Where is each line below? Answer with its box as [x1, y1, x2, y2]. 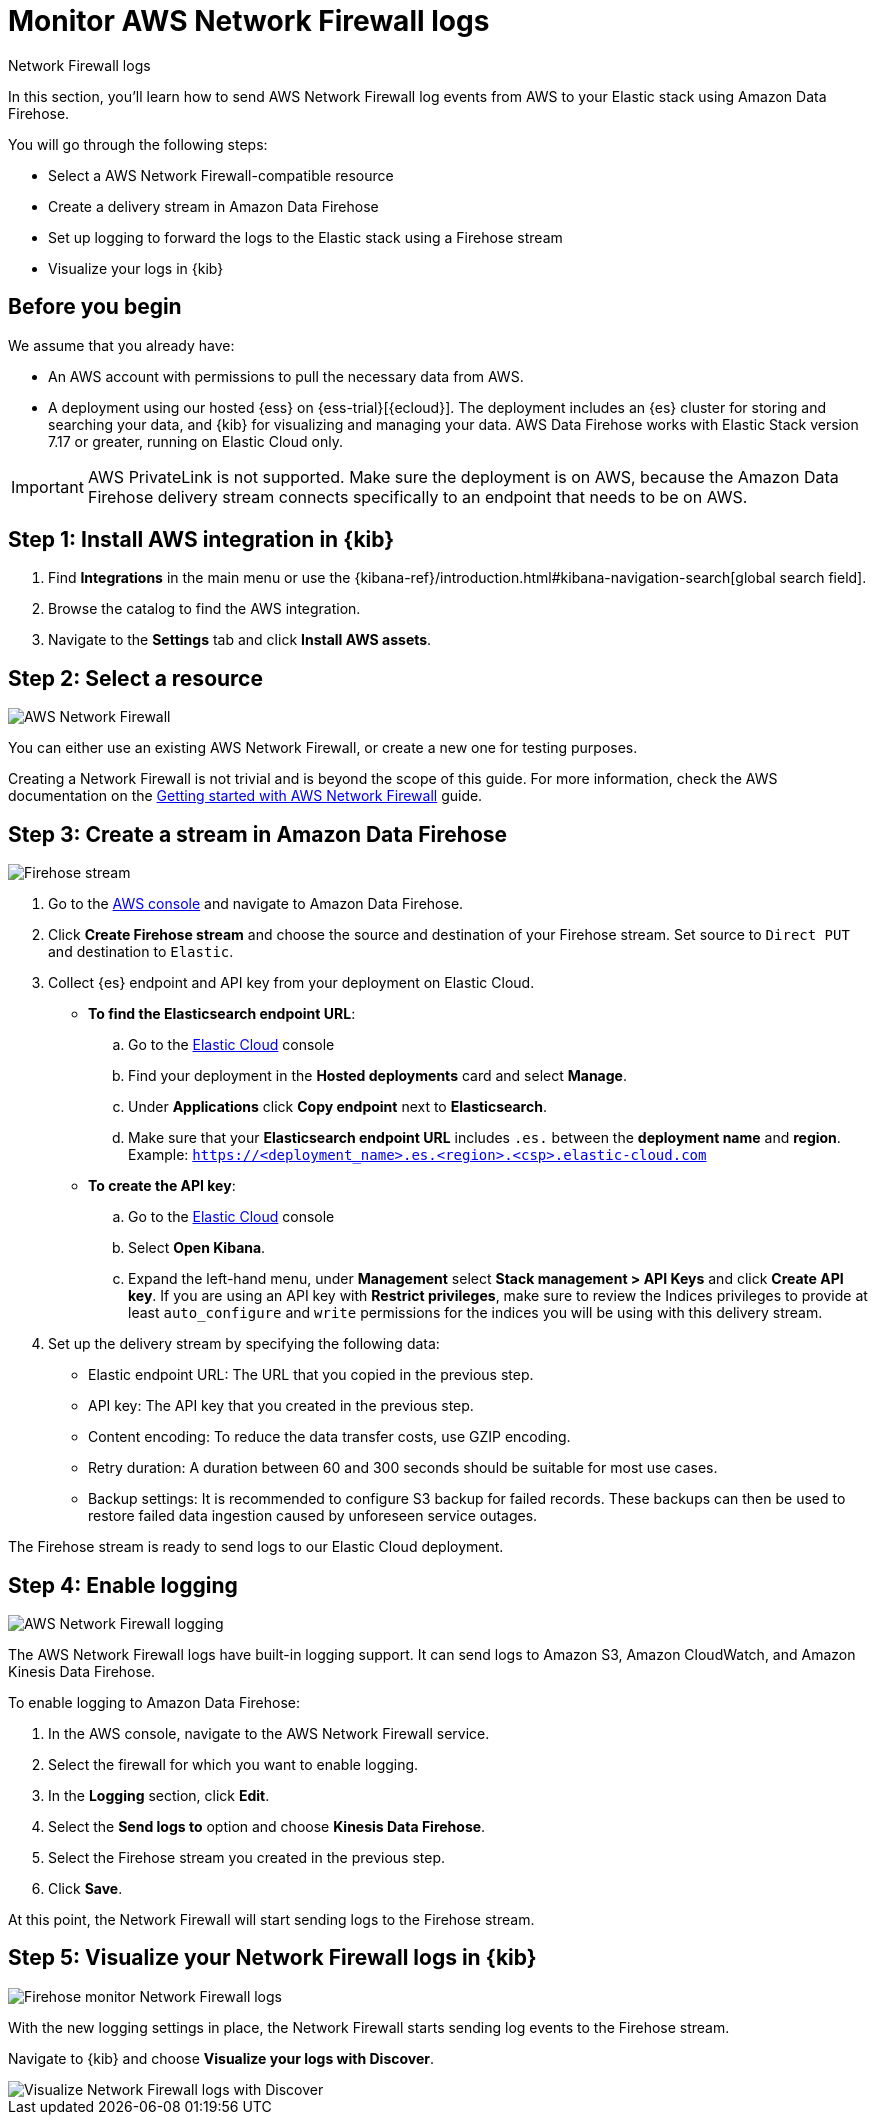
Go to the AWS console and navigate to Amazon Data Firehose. [48, 895, 464, 913]
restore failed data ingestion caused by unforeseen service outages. [88, 1507, 538, 1525]
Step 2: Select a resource [8, 665, 263, 691]
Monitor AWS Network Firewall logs [8, 4, 490, 38]
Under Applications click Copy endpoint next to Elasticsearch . [128, 1098, 547, 1116]
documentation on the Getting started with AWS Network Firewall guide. [8, 787, 483, 805]
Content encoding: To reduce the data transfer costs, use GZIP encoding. [88, 1428, 571, 1446]
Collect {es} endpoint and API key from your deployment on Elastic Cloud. [48, 974, 535, 992]
